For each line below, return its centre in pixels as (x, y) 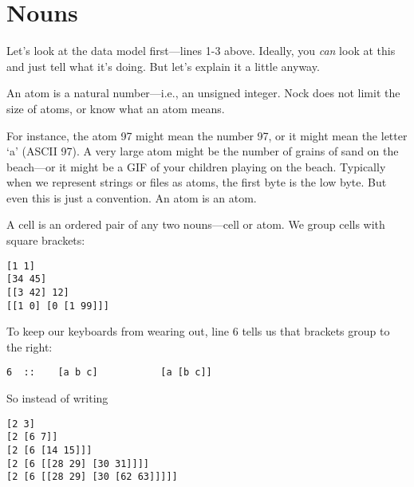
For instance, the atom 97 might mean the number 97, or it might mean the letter (207, 135)
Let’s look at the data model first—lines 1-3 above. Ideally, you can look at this (201, 51)
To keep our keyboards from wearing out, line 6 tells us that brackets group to (198, 331)
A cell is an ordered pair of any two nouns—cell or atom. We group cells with (196, 224)
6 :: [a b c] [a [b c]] (109, 373)
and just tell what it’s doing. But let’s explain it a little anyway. (163, 66)
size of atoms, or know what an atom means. (116, 108)
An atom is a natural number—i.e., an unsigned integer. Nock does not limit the (203, 93)
